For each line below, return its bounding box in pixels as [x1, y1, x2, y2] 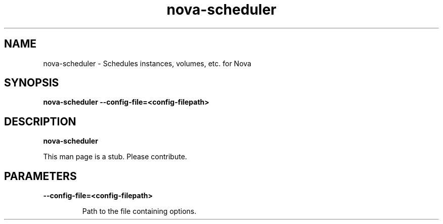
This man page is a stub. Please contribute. [43, 152, 187, 161]
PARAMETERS [4, 169, 77, 183]
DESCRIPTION [4, 115, 76, 128]
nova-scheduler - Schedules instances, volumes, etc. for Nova [43, 59, 251, 68]
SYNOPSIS [4, 76, 59, 89]
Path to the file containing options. [82, 207, 197, 216]
